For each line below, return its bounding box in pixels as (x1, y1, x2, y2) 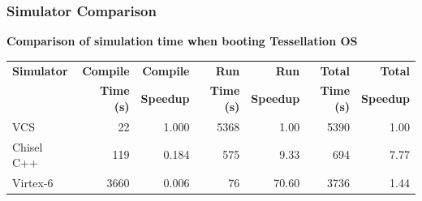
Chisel (12, 138, 43, 155)
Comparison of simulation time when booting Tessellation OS (6, 32, 358, 49)
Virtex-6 (12, 174, 54, 191)
